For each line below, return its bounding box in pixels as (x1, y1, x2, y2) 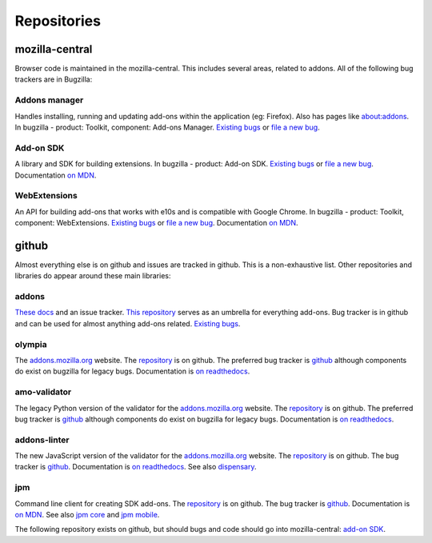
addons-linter (14, 434, 70, 445)
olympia (14, 338, 47, 349)
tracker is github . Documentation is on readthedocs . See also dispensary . (14, 462, 257, 472)
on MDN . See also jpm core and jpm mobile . (14, 510, 160, 519)
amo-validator (14, 386, 72, 397)
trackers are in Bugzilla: (14, 74, 93, 84)
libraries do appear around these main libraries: (14, 271, 171, 281)
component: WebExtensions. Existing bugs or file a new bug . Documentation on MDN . (14, 218, 299, 228)
